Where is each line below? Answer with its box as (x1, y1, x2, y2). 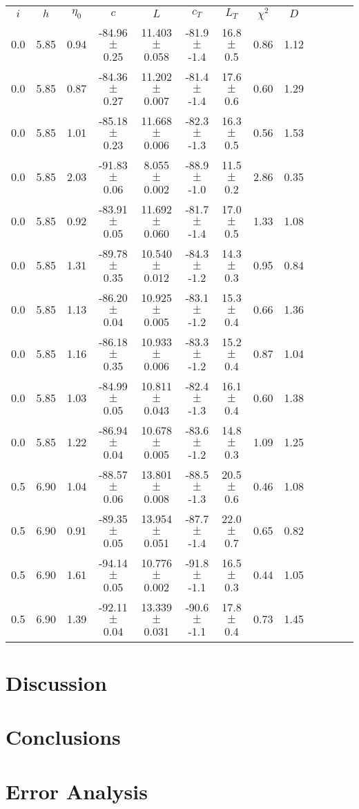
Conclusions (6, 723, 121, 751)
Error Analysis (6, 777, 148, 805)
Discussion (6, 668, 107, 696)
